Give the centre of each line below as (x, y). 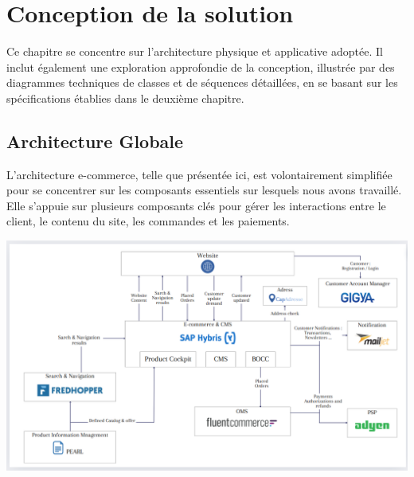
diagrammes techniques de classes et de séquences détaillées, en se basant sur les (202, 82)
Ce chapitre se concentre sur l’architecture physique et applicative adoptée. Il (195, 51)
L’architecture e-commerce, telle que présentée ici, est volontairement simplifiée (199, 174)
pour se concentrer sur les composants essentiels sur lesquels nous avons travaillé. (204, 190)
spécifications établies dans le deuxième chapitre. (125, 98)
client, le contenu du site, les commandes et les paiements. (148, 221)
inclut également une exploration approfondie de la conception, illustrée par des (201, 66)
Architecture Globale (95, 141)
